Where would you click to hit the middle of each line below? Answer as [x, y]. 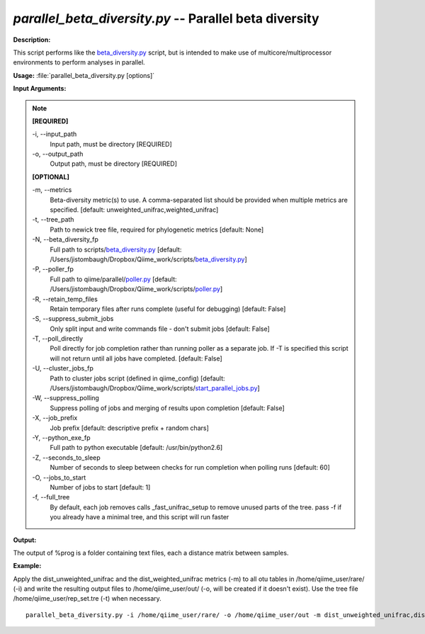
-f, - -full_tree [51, 497]
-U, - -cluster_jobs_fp [63, 368]
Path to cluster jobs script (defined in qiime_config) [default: [138, 378]
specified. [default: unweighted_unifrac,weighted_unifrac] [134, 210]
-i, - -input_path [55, 134]
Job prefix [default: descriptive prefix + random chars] [129, 428]
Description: [32, 40]
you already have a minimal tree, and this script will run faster [140, 517]
